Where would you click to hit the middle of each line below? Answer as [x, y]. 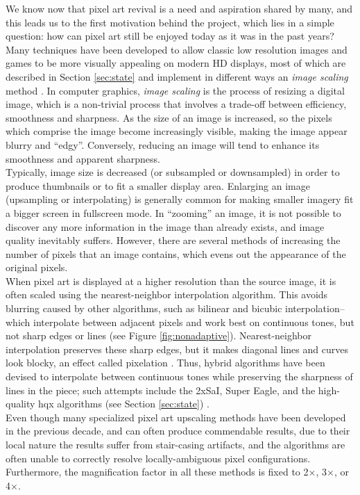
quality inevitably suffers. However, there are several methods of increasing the [173, 240]
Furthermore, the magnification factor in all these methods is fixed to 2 [157, 472]
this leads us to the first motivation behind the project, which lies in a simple [170, 22]
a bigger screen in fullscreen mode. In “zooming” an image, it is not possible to [173, 212]
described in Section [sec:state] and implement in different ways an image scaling [177, 76]
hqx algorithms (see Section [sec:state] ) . [124, 404]
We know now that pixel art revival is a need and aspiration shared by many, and [179, 8]
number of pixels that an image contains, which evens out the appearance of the [176, 253]
